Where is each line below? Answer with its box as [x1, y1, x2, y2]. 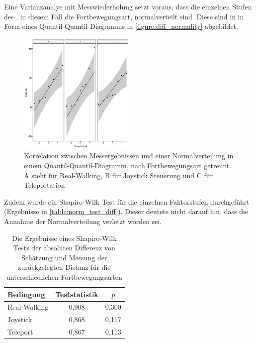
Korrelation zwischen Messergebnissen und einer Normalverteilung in [24, 150, 234, 161]
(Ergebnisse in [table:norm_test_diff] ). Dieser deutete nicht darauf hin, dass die [4, 206, 249, 217]
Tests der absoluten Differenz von [13, 242, 115, 253]
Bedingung [7, 289, 45, 299]
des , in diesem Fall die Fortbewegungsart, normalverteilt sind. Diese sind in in [4, 11, 244, 21]
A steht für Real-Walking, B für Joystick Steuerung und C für [24, 170, 213, 180]
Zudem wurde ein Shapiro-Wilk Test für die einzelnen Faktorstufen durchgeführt [4, 196, 250, 207]
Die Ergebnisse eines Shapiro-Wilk [12, 232, 117, 243]
